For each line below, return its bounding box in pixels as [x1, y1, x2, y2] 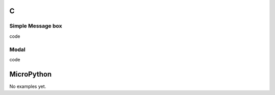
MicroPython [9, 69, 52, 79]
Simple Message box [9, 22, 62, 30]
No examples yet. [9, 83, 46, 89]
